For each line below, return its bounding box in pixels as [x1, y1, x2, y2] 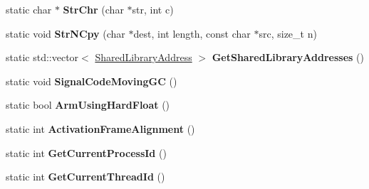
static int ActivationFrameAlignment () [6, 121, 195, 136]
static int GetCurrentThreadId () [6, 169, 165, 184]
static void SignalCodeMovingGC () [6, 73, 177, 88]
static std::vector [6, 50, 79, 65]
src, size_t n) [259, 26, 317, 40]
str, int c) [132, 2, 174, 16]
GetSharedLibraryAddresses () [212, 50, 364, 65]
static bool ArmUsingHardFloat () [6, 97, 170, 112]
